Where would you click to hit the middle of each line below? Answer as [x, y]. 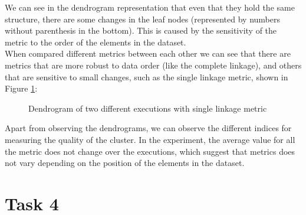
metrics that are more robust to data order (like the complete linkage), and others [153, 65]
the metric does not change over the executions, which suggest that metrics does [150, 151]
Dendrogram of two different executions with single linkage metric [148, 108]
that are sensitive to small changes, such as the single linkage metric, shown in [147, 76]
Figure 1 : [21, 88]
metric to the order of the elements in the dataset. [96, 42]
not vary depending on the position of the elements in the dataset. [125, 163]
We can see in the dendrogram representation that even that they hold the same [150, 7]
